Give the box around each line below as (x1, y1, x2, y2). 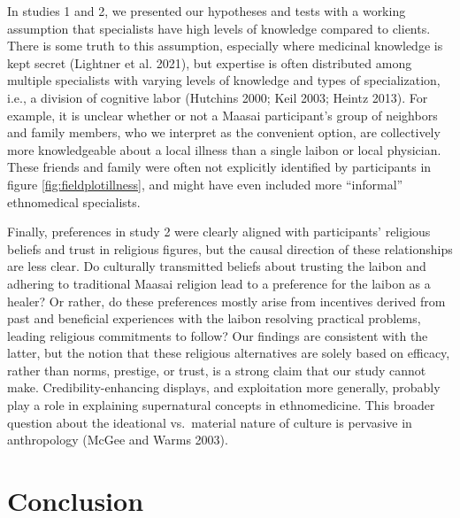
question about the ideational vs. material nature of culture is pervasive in (7, 413, 412, 431)
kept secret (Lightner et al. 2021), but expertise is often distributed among (7, 53, 412, 72)
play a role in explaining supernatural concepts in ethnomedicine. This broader (7, 396, 435, 414)
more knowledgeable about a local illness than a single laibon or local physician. (7, 140, 441, 158)
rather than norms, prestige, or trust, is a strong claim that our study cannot (7, 360, 426, 379)
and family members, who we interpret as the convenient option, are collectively (7, 123, 441, 142)
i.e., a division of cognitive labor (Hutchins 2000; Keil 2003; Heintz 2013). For (7, 88, 428, 106)
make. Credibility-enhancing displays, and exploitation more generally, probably (7, 378, 441, 397)
